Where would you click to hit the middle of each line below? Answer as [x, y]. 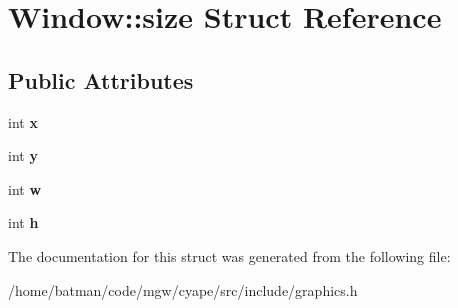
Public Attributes [101, 79]
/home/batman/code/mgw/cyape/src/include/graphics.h [183, 289]
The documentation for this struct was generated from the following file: [229, 255]
